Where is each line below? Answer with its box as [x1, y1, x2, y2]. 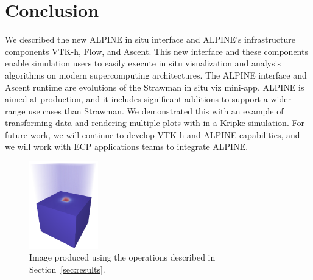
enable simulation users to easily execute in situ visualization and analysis [5, 57, 281, 69]
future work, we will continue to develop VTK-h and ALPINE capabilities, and [5, 128, 300, 141]
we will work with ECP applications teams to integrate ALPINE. [5, 140, 248, 153]
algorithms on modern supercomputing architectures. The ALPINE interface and [5, 68, 307, 81]
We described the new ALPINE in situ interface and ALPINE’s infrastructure [5, 33, 295, 46]
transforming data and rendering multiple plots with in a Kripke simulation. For [5, 116, 304, 129]
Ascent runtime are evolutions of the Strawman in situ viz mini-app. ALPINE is [5, 80, 304, 93]
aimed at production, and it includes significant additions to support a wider [5, 93, 291, 105]
